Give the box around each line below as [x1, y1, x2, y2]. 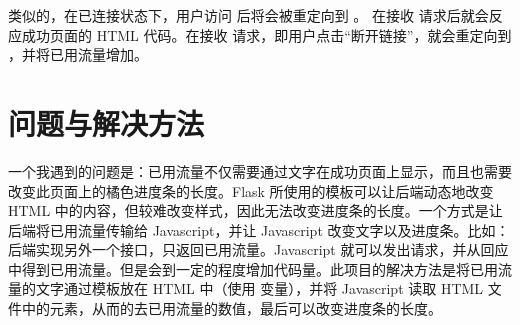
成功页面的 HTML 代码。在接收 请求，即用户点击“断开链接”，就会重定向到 [21, 24, 512, 45]
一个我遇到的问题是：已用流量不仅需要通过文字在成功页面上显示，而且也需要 [8, 160, 512, 181]
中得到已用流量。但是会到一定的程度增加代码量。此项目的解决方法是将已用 [8, 258, 498, 279]
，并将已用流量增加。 [8, 44, 148, 65]
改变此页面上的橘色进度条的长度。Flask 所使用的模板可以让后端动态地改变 [8, 180, 494, 201]
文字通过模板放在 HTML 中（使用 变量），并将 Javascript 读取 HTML [35, 278, 484, 299]
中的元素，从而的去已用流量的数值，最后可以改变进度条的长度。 [21, 298, 442, 319]
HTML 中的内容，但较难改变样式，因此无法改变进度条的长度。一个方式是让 [8, 200, 503, 221]
